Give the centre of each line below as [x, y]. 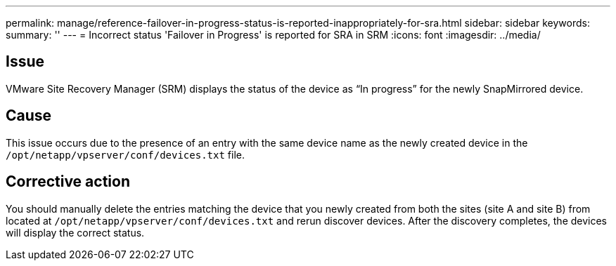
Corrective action [68, 182]
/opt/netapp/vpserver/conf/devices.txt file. [125, 154]
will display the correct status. [75, 232]
